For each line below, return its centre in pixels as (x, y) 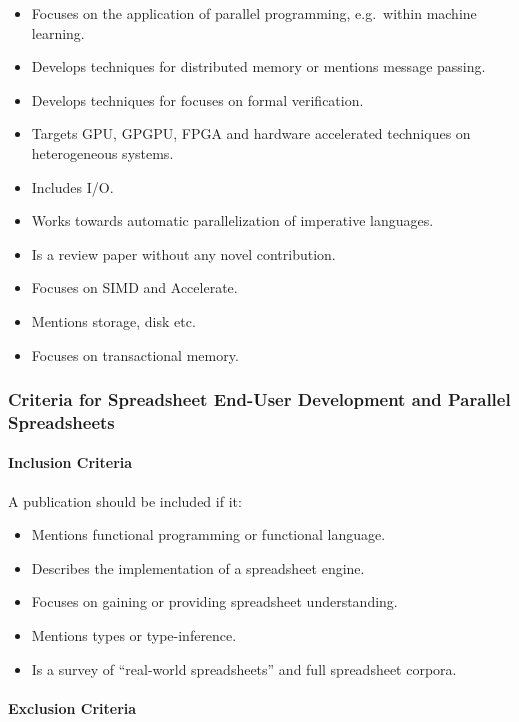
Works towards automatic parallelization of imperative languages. (232, 220)
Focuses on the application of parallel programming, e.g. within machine (254, 13)
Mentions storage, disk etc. (113, 320)
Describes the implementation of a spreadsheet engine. (198, 567)
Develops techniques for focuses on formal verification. (197, 99)
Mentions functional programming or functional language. (208, 534)
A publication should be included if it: (125, 500)
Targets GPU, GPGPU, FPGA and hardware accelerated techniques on (251, 133)
